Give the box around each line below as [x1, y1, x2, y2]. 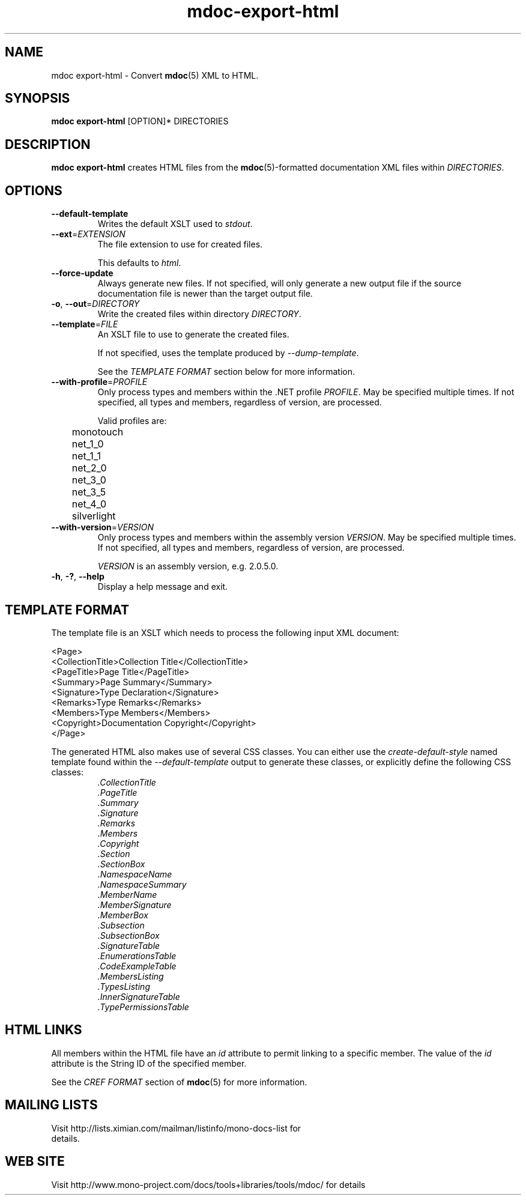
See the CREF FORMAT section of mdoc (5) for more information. [51, 1076, 307, 1087]
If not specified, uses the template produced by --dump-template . [97, 348, 359, 359]
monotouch [71, 426, 124, 438]
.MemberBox [97, 909, 148, 920]
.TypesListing [97, 981, 150, 992]
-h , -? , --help [51, 571, 104, 582]
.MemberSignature [97, 899, 172, 910]
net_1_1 [71, 450, 101, 462]
